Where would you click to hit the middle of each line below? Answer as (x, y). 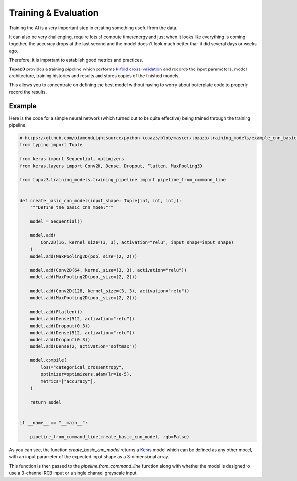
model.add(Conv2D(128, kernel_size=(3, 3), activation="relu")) (110, 291)
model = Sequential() (56, 221)
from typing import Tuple (51, 145)
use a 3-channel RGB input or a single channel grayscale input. (74, 473)
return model (46, 402)
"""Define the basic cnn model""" (72, 207)
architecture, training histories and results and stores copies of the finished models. (95, 76)
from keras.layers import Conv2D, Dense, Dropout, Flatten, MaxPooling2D (111, 166)
